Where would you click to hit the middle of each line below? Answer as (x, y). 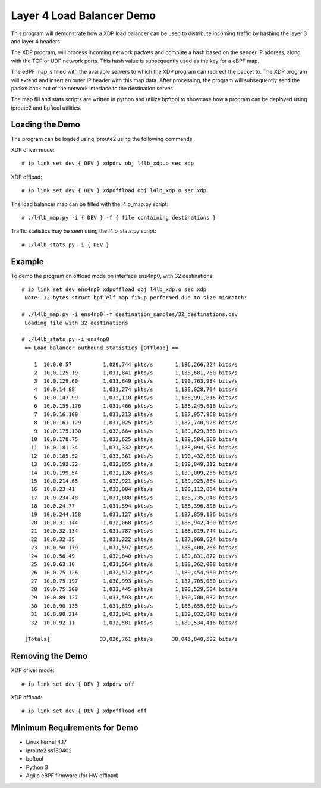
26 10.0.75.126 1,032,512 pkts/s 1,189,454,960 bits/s (134, 573)
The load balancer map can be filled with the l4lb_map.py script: (90, 204)
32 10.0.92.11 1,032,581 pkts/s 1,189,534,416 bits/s (134, 623)
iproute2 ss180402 (49, 751)
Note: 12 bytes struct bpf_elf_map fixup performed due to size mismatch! (136, 298)
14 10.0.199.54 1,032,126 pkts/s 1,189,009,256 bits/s (134, 473)
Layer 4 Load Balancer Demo (83, 15)
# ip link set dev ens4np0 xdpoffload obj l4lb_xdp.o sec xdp (114, 290)
